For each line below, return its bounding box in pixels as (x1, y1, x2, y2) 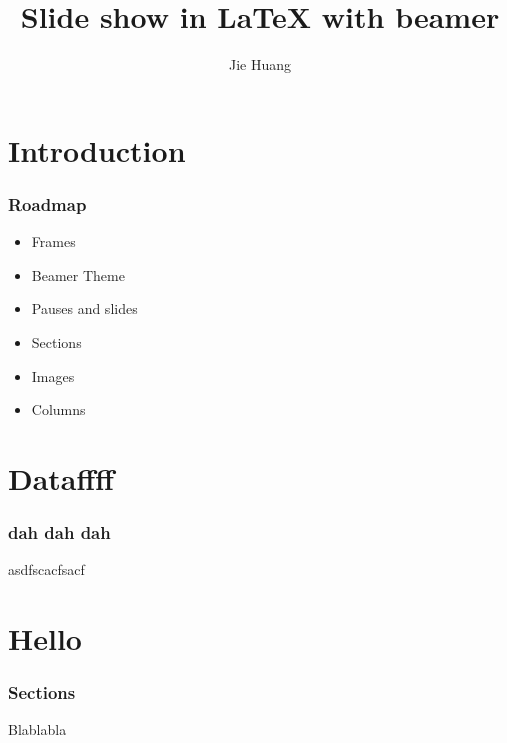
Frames (31, 231, 76, 252)
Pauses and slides (31, 298, 138, 319)
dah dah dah (8, 519, 111, 544)
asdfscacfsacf (8, 559, 85, 580)
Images (31, 365, 75, 386)
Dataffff (8, 457, 115, 498)
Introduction (8, 129, 186, 170)
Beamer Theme (31, 264, 125, 285)
